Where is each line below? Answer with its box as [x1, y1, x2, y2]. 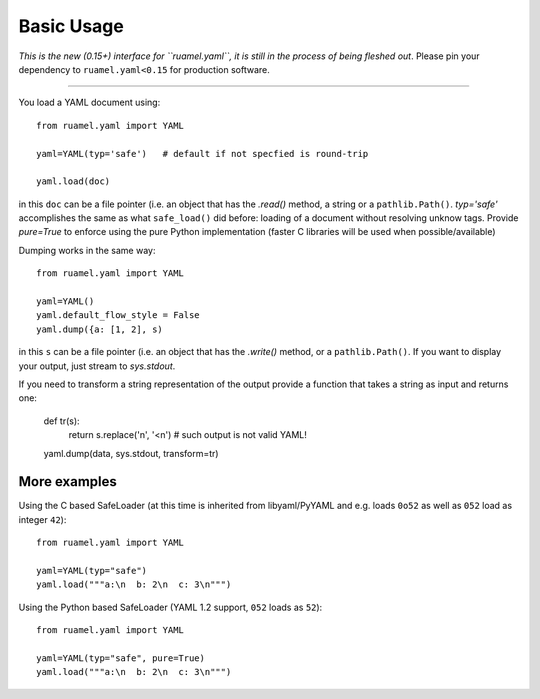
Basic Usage [18, 15, 124, 37]
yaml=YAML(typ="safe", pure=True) [36, 652, 205, 664]
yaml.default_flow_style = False [36, 310, 200, 321]
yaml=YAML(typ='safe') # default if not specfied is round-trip [36, 148, 369, 159]
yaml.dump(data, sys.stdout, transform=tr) [43, 447, 219, 459]
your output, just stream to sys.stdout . [18, 360, 176, 372]
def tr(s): [43, 415, 80, 427]
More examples [18, 473, 117, 490]
